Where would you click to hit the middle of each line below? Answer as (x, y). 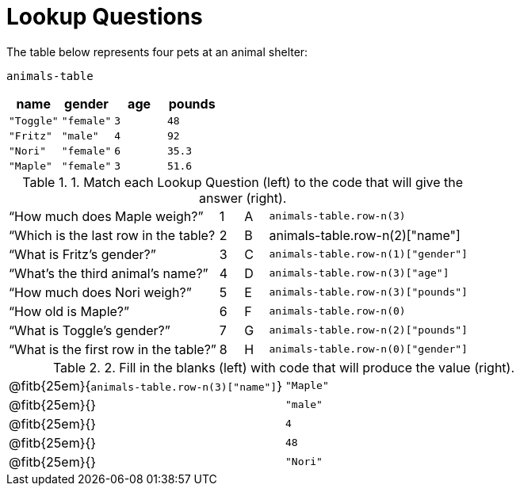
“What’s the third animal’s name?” (109, 273)
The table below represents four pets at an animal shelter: (157, 51)
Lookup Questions (105, 17)
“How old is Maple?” (69, 311)
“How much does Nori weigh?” (100, 292)
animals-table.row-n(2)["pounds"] (368, 330)
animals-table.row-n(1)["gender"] (368, 254)
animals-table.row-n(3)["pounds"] (368, 292)
